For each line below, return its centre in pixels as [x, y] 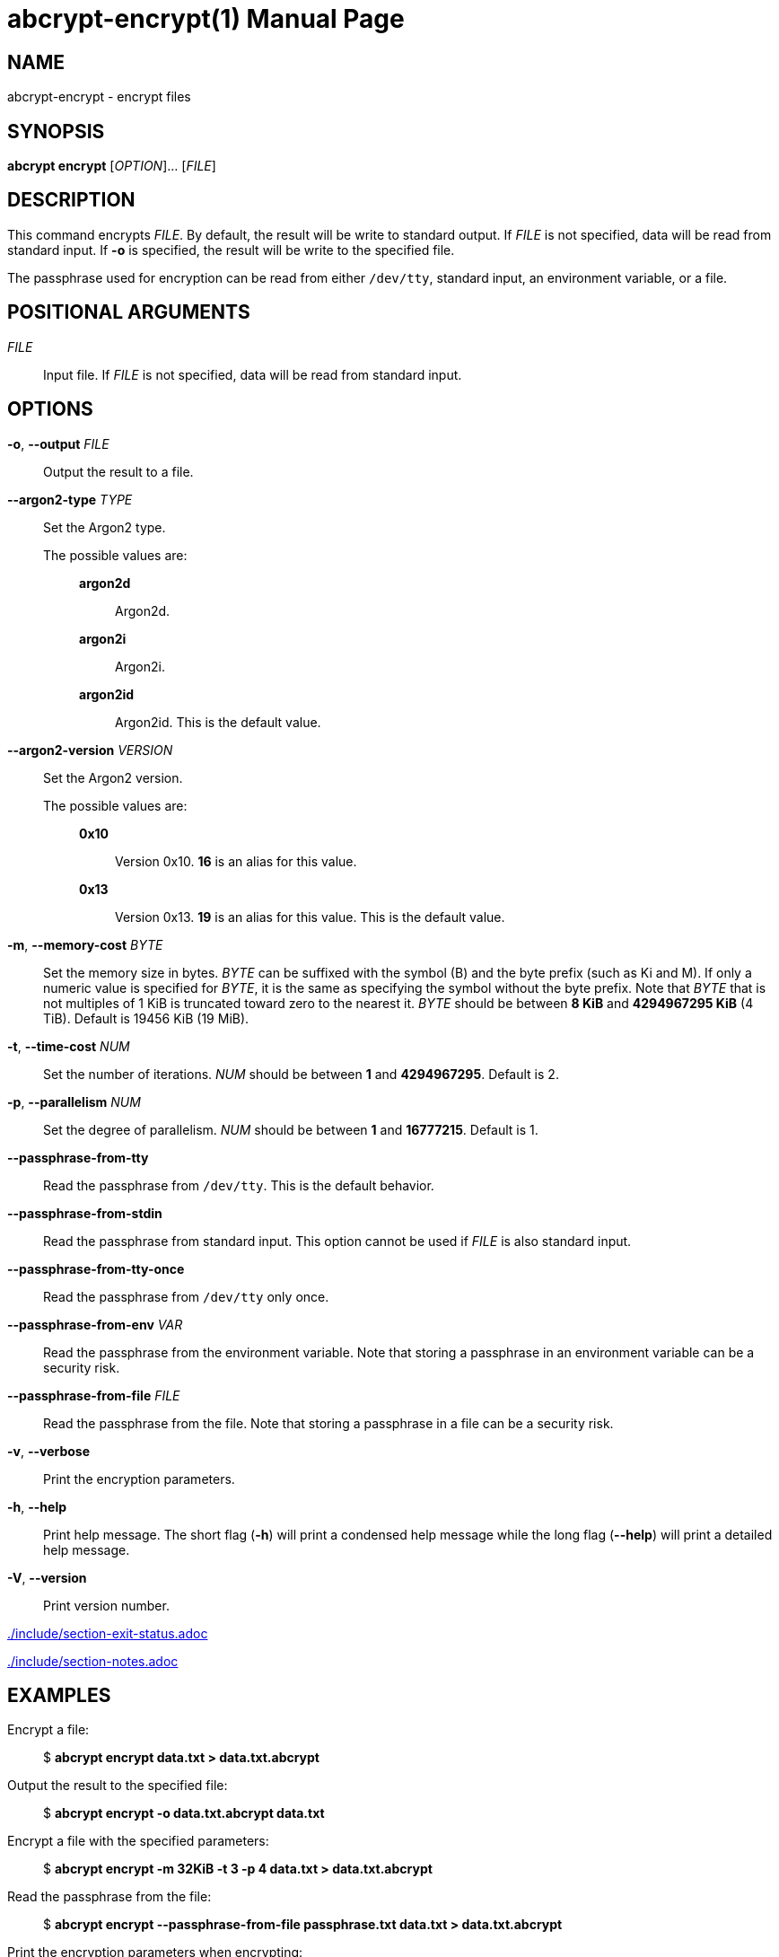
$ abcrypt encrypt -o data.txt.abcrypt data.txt [184, 1813]
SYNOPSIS [56, 131]
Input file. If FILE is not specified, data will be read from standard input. [253, 374]
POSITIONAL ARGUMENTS [129, 312]
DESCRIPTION [71, 200]
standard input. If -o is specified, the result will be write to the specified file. [231, 250]
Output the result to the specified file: [118, 1786]
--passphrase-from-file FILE [94, 1395]
